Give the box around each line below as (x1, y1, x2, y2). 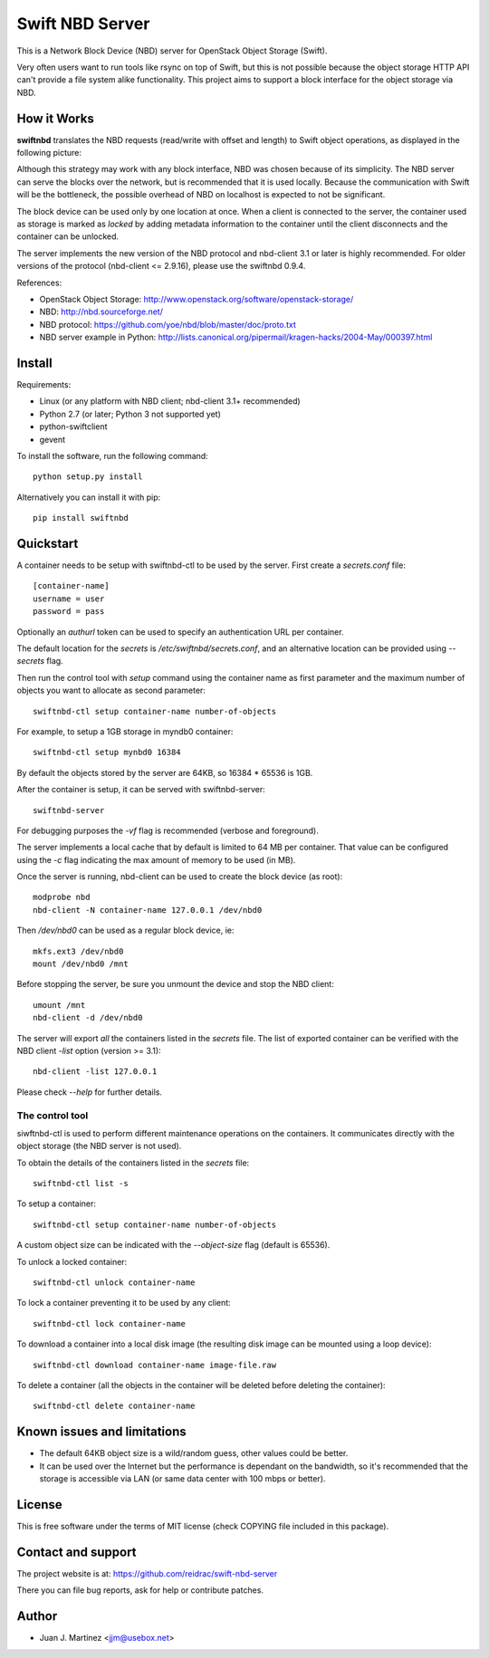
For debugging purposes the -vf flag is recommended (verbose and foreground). (16, 825, 319, 836)
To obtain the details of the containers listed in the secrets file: (16, 1157, 250, 1168)
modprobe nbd (33, 892, 91, 903)
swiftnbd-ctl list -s (33, 1178, 129, 1189)
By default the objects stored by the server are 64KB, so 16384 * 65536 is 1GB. (16, 767, 313, 778)
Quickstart (16, 535, 79, 551)
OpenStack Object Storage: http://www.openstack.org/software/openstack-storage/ (39, 293, 354, 304)
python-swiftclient (39, 421, 108, 432)
